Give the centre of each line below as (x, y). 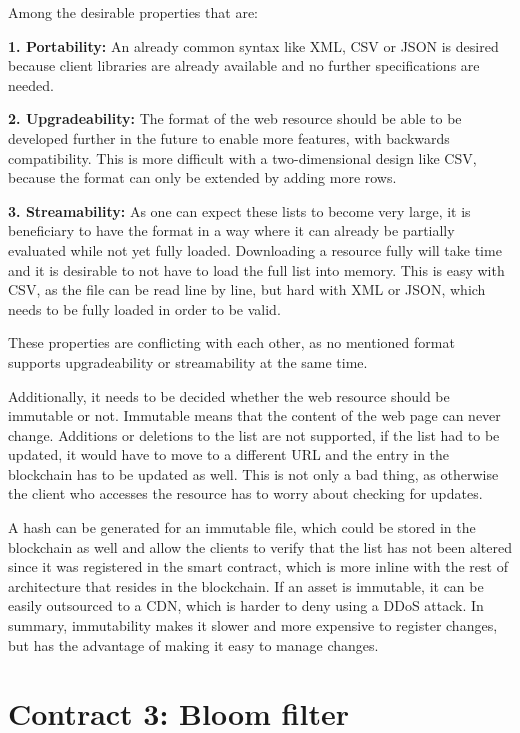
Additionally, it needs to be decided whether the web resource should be (229, 395)
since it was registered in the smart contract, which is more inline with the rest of (258, 566)
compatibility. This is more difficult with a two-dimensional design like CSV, (242, 157)
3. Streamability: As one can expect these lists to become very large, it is (239, 210)
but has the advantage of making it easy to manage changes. (193, 644)
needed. (31, 84)
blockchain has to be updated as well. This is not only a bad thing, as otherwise (253, 473)
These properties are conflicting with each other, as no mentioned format (231, 342)
